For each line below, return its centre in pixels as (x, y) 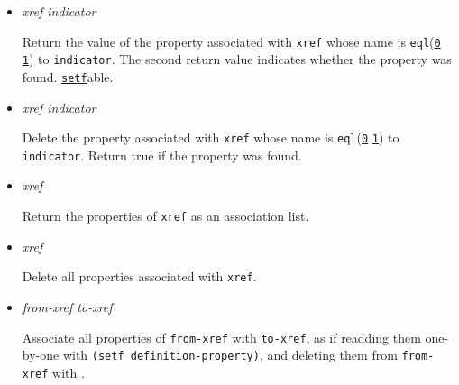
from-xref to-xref (67, 306)
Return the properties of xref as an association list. (165, 216)
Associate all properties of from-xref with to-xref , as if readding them (221, 337)
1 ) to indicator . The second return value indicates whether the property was (237, 59)
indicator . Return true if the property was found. (162, 155)
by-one (41, 355)
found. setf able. (68, 76)
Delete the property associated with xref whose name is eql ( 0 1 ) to (211, 137)
